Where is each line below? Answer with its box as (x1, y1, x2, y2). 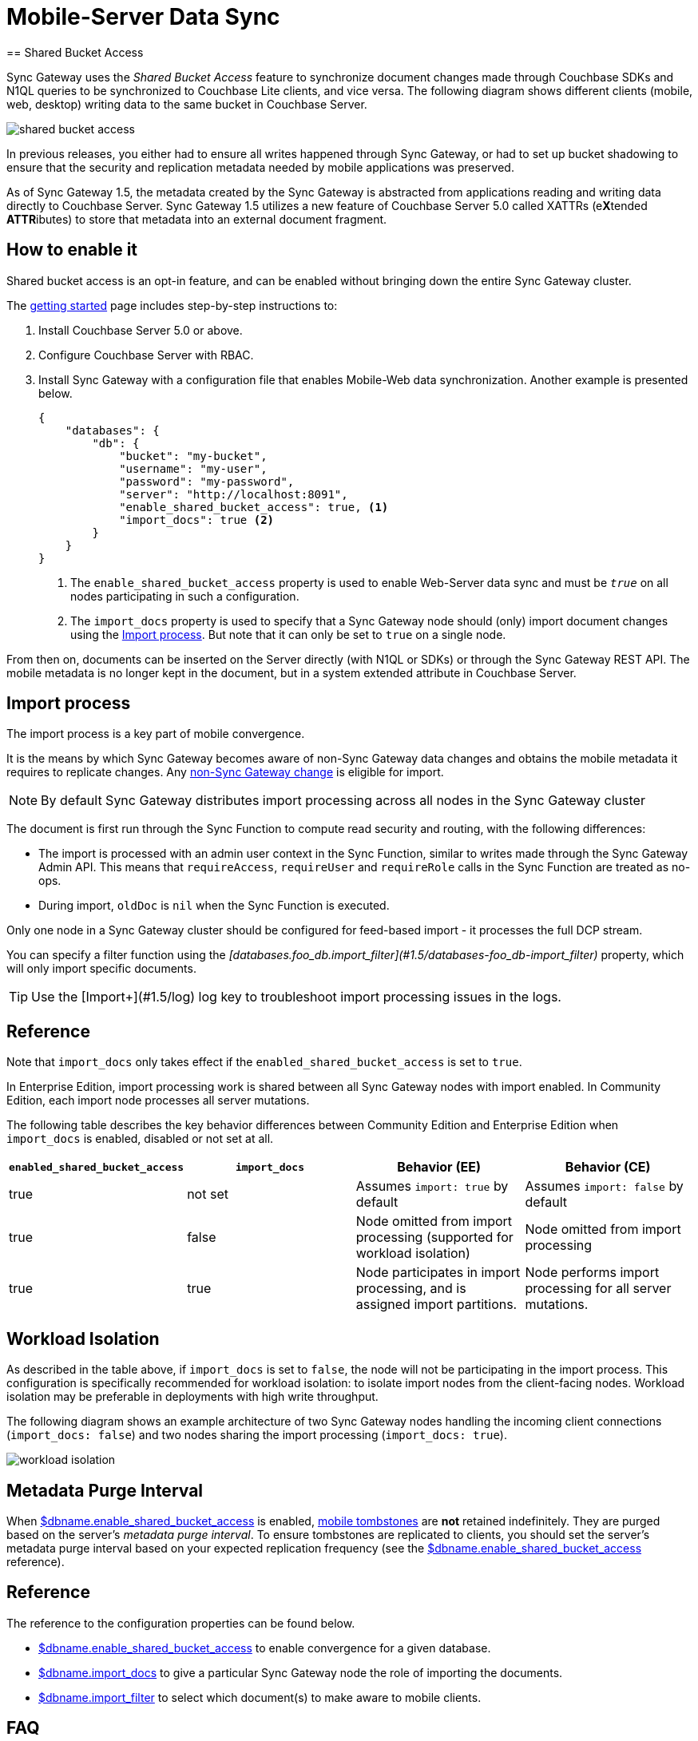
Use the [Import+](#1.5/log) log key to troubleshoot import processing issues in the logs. (31, 989, 561, 1005)
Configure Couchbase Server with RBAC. (38, 347, 254, 362)
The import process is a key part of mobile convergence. (6, 727, 305, 741)
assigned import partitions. (355, 1296, 518, 1313)
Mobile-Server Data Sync (6, 3, 280, 30)
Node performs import (525, 1264, 660, 1281)
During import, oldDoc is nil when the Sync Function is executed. (38, 898, 390, 913)
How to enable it (6, 240, 138, 260)
